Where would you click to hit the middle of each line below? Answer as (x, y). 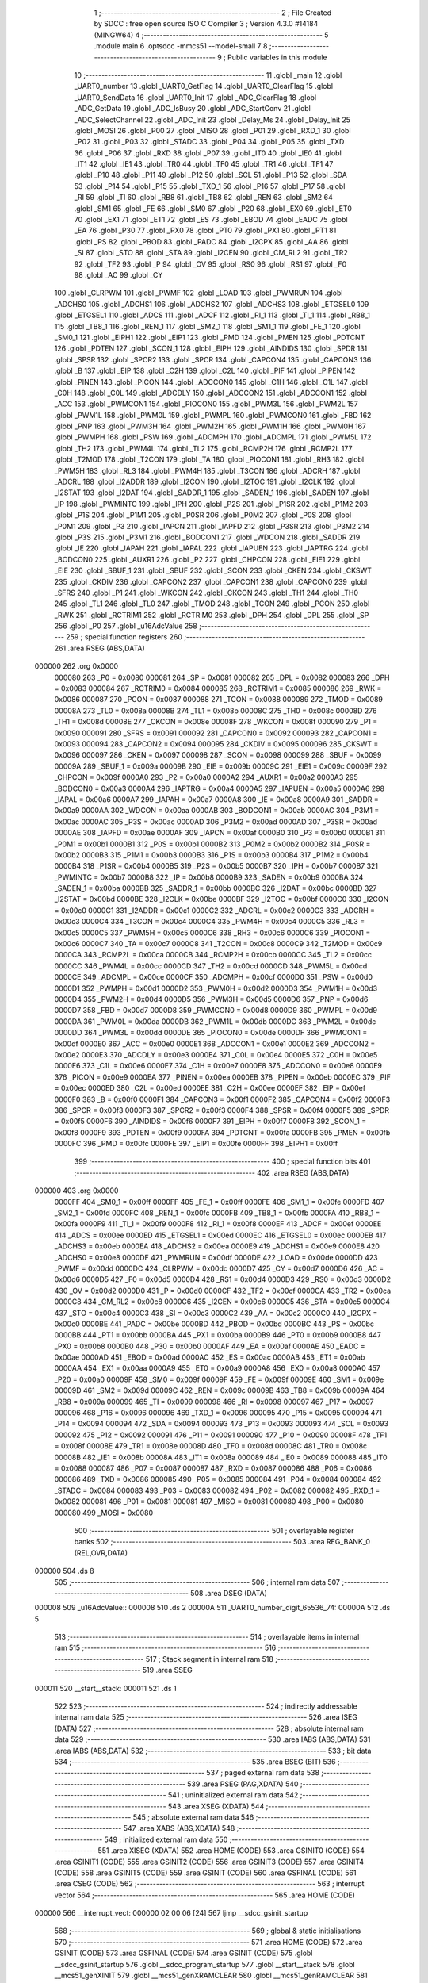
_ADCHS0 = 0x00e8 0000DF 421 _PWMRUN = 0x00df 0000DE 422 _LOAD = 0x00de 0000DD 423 (216, 1257)
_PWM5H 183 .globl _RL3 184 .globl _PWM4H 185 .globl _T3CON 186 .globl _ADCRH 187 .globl (207, 470)
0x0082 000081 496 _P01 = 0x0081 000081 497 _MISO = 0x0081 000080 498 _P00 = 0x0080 (209, 1502)
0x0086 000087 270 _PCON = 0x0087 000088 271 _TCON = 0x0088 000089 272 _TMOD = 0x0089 (219, 700)
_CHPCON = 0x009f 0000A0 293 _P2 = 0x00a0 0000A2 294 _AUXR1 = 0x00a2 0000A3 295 (206, 777)
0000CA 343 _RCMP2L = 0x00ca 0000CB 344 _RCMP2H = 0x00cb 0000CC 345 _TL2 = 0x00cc (213, 955)
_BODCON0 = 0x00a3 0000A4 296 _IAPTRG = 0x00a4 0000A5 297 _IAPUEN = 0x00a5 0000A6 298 (219, 788)
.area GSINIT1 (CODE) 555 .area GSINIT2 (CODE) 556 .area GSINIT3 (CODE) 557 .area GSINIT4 (209, 1862)
